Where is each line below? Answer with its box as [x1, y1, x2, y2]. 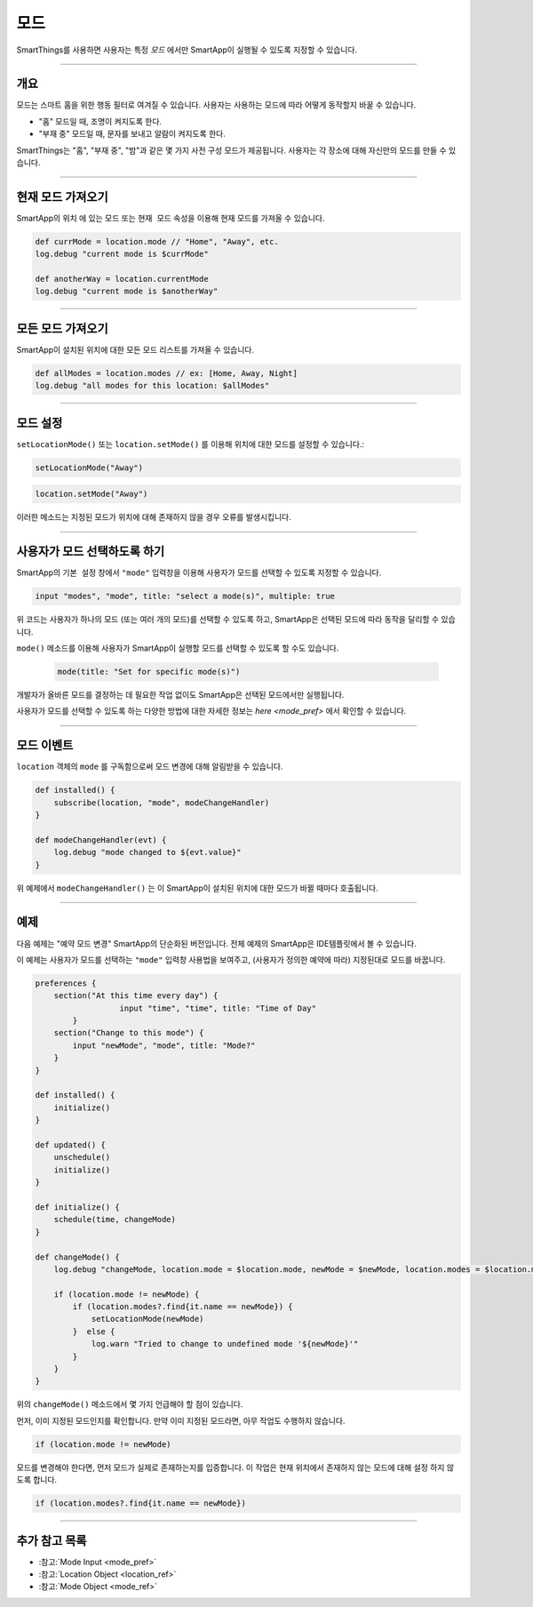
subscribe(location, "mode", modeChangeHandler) [53, 797, 270, 808]
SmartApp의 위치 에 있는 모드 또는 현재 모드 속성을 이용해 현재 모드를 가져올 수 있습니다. [16, 212, 325, 223]
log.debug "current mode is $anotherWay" [35, 286, 219, 297]
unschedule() [53, 1152, 111, 1163]
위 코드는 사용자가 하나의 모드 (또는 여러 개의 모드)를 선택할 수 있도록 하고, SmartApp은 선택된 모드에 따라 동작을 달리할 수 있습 [16, 614, 457, 625]
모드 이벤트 [16, 738, 74, 753]
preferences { [35, 978, 97, 988]
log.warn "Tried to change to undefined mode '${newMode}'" [91, 1339, 359, 1349]
